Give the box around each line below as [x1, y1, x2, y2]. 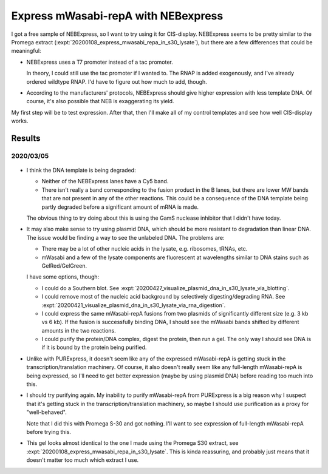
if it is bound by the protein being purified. [41, 344, 147, 351]
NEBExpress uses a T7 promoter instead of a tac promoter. [26, 58, 173, 66]
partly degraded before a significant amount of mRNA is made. [41, 203, 199, 211]
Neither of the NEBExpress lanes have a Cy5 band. [41, 178, 169, 185]
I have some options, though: [26, 273, 100, 280]
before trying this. [26, 428, 71, 435]
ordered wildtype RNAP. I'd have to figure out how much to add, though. [26, 78, 208, 85]
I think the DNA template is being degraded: [26, 167, 136, 174]
